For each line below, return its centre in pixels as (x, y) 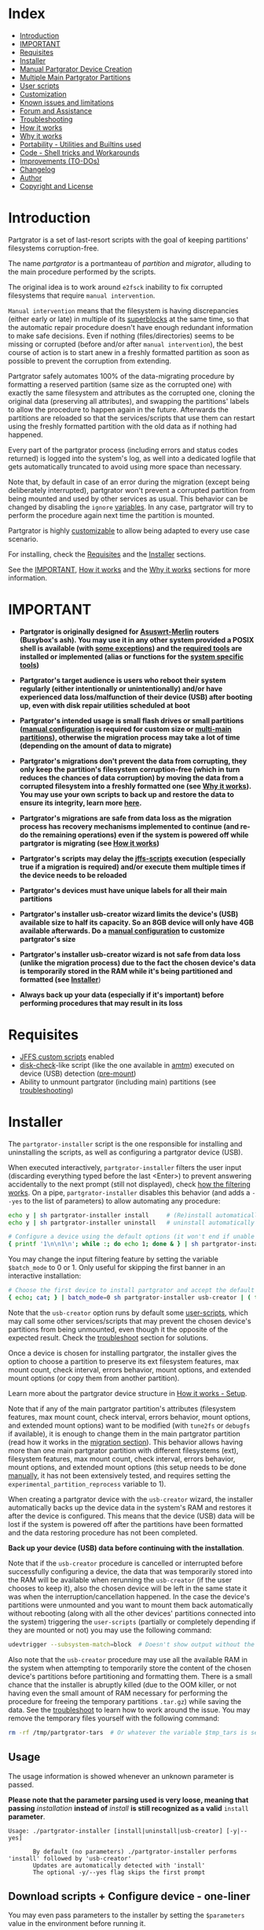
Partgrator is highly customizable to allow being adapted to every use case (129, 530)
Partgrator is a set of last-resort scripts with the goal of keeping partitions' (128, 239)
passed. (21, 1784)
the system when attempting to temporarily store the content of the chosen (130, 1668)
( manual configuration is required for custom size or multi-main (125, 728)
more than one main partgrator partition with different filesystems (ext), (123, 1450)
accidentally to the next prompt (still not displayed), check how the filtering (130, 1184)
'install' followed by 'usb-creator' (70, 1858)
